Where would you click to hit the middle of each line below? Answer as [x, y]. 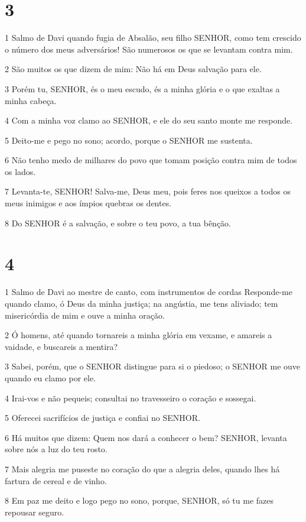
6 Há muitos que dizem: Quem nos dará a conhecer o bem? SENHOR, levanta [146, 437]
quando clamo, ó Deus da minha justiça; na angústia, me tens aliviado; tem [141, 303]
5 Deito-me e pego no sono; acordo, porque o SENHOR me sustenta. [129, 140]
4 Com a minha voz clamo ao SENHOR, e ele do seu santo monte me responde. [149, 120]
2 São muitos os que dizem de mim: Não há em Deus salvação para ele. [133, 69]
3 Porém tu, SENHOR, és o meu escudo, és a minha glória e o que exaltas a [142, 88]
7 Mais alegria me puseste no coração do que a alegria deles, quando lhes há [142, 468]
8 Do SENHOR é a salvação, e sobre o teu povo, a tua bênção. [118, 223]
